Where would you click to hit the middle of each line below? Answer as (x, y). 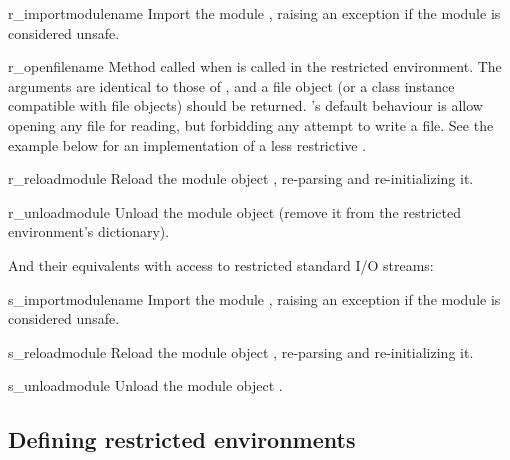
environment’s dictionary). (89, 231)
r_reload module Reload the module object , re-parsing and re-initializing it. (241, 178)
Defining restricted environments (182, 439)
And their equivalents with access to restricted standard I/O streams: (221, 264)
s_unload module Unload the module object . (145, 385)
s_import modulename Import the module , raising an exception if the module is (254, 298)
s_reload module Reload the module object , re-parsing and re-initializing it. (241, 351)
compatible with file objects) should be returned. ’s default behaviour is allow (245, 105)
